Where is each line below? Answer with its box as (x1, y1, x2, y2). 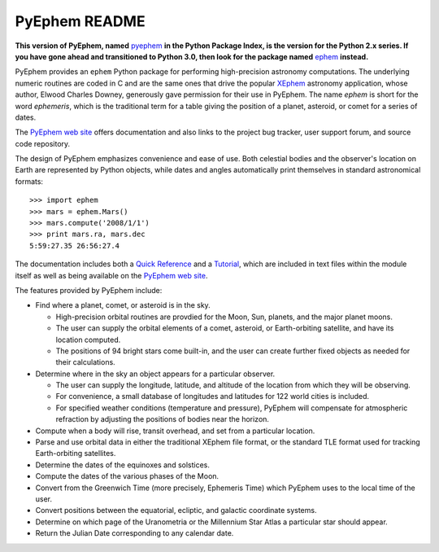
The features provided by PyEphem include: (15, 285, 163, 295)
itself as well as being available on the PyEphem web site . (15, 270, 208, 280)
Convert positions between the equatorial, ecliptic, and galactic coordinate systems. (35, 506, 317, 515)
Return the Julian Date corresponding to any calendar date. (35, 528, 234, 538)
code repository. (15, 138, 71, 148)
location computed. (55, 335, 121, 344)
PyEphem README (15, 12, 146, 30)
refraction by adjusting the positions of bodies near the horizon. (55, 414, 270, 424)
